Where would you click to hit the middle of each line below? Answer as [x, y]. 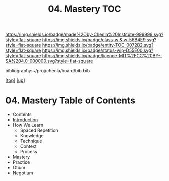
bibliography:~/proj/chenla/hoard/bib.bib [48, 71]
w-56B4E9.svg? [140, 40]
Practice [21, 162]
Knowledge [32, 136]
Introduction [25, 120]
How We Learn [28, 125]
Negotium [23, 173]
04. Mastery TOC [84, 9]
